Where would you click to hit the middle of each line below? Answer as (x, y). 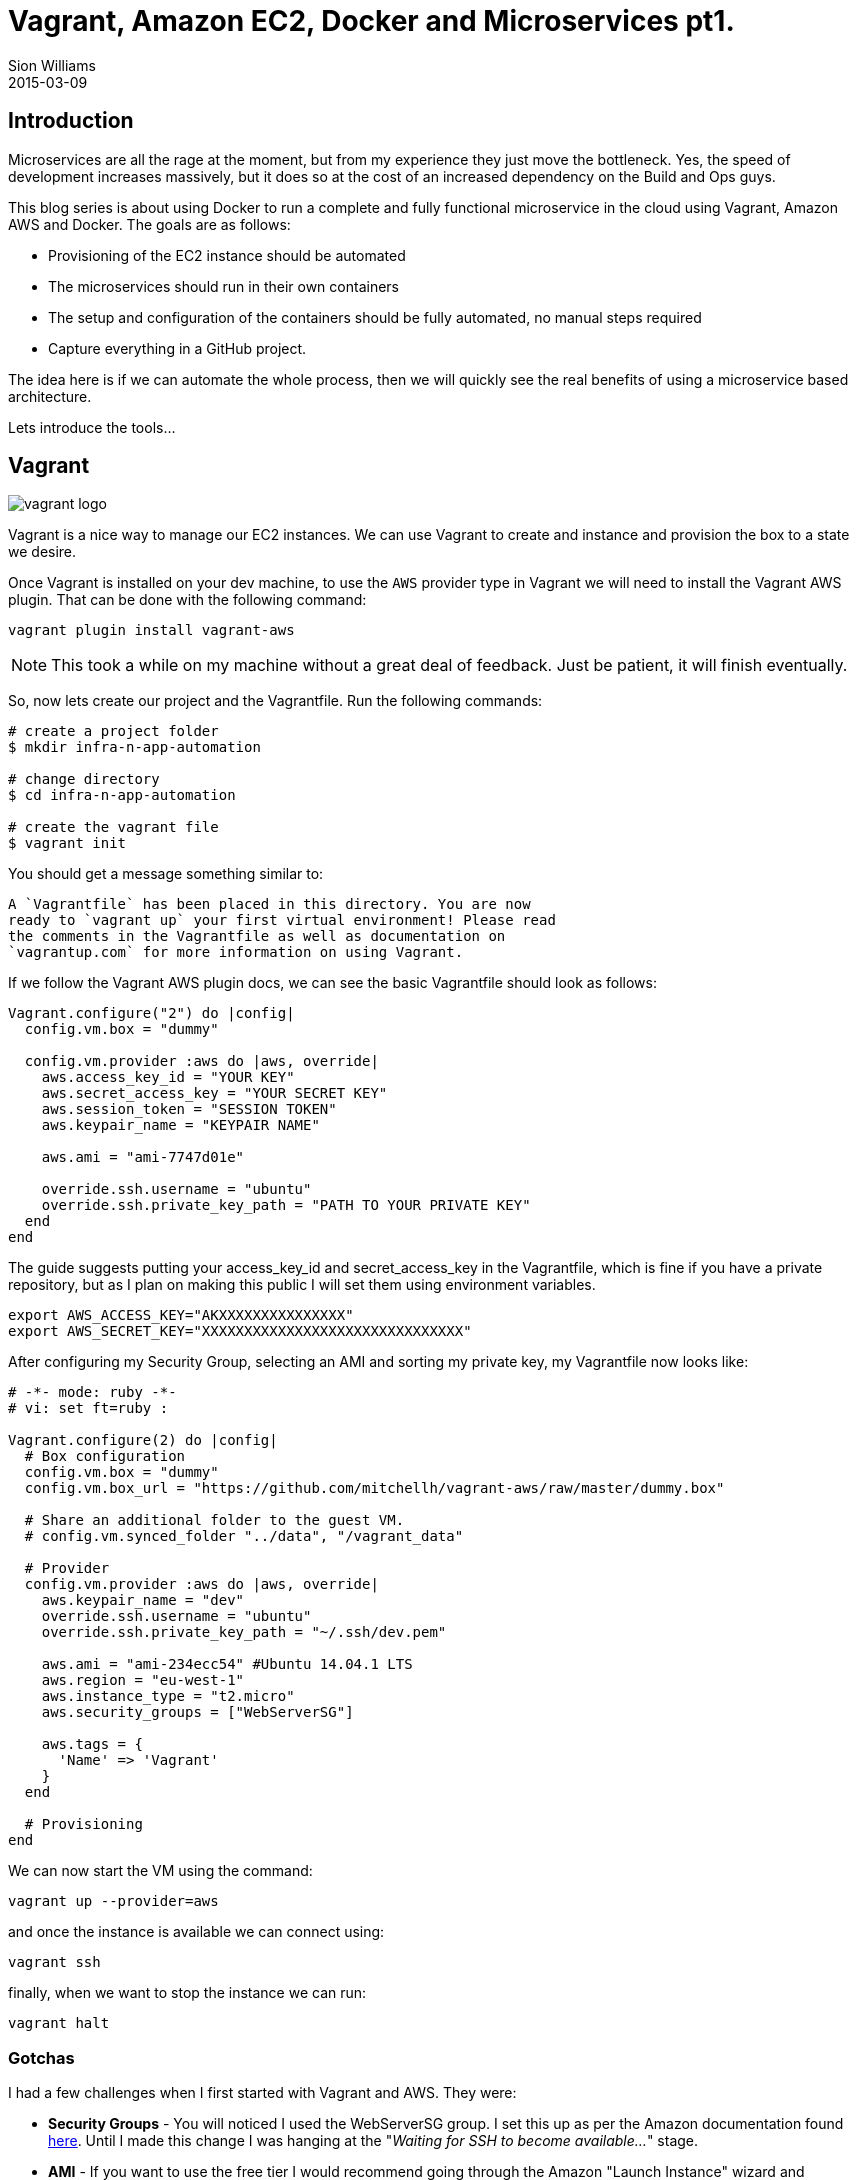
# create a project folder (113, 731)
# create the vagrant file (113, 827)
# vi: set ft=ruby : (88, 1408)
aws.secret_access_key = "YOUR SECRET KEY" (214, 1093)
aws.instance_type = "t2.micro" (168, 1696)
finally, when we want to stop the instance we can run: (187, 1993)
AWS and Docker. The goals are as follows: (149, 224)
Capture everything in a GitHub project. (177, 348)
